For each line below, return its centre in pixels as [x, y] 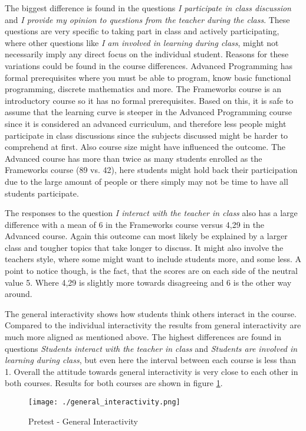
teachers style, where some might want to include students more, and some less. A [153, 259]
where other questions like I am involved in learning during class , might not [142, 42]
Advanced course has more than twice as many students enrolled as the [134, 158]
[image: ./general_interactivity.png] [104, 402]
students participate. [42, 193]
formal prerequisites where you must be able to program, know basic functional [148, 77]
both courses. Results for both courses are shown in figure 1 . [114, 383]
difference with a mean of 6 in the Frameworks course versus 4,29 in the [135, 224]
